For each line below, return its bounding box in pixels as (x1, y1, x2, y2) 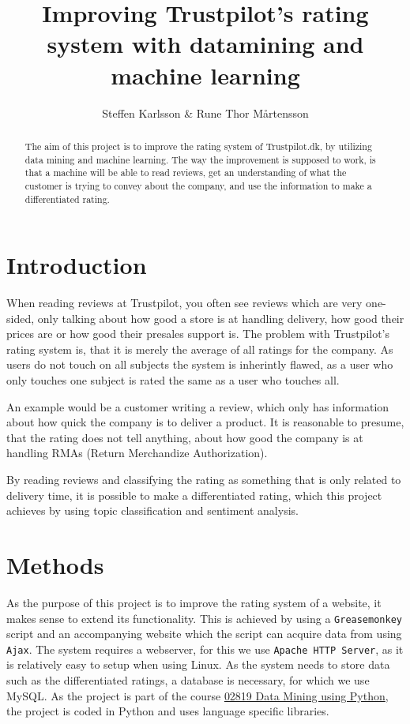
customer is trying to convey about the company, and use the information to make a (24, 178, 372, 192)
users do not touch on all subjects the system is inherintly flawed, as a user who (6, 356, 393, 373)
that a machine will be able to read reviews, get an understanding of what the (24, 166, 347, 179)
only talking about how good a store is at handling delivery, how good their (37, 309, 404, 326)
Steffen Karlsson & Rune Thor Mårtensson (102, 104, 309, 121)
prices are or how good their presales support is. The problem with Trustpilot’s (6, 325, 390, 342)
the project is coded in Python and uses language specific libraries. (6, 703, 329, 719)
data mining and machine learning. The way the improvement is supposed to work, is (24, 152, 376, 166)
